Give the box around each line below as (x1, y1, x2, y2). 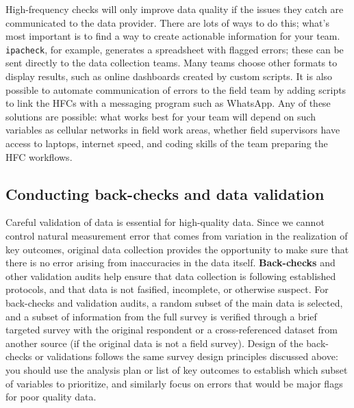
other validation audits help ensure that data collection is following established (5, 268, 336, 283)
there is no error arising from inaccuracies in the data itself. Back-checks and (5, 255, 336, 270)
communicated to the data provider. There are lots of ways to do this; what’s (5, 15, 329, 29)
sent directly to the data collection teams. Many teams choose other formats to (5, 55, 338, 70)
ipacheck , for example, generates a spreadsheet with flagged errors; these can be (5, 42, 344, 56)
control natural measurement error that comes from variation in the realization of (5, 228, 348, 242)
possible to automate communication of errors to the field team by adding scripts (5, 82, 346, 97)
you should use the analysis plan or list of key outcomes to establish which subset (5, 362, 348, 377)
